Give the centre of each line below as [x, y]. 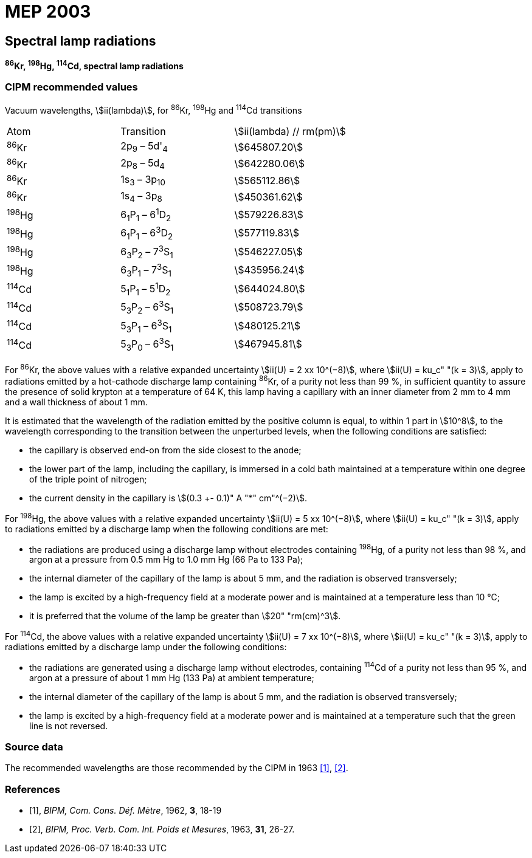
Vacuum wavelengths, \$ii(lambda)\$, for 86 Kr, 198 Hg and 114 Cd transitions [154, 109]
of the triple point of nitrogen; [88, 479]
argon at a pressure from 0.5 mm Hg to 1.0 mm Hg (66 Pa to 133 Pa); [166, 560]
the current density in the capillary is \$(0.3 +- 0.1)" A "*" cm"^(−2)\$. [168, 498]
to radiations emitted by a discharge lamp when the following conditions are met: [167, 529]
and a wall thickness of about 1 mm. [76, 402]
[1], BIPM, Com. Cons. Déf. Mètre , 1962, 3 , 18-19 [126, 811]
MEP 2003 [48, 12]
